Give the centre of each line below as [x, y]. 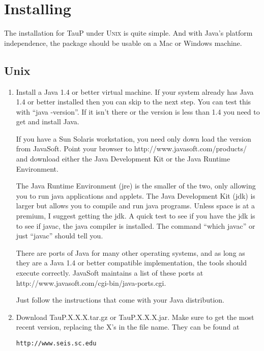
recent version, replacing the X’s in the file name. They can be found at [128, 327]
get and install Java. [48, 121]
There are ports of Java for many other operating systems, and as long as [130, 252]
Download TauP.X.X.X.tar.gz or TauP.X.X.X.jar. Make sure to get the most [135, 317]
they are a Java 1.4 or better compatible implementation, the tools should [131, 263]
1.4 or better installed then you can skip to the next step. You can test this [134, 102]
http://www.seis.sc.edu [56, 343]
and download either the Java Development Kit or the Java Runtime [123, 159]
